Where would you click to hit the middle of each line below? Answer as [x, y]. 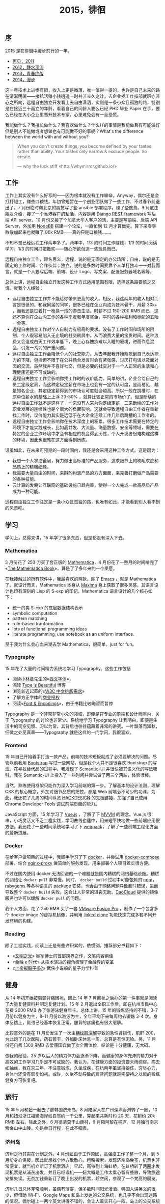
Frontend [16, 745]
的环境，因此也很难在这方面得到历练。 [51, 440]
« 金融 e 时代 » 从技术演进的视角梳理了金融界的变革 [63, 962]
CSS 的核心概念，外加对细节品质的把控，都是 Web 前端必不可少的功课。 [78, 792]
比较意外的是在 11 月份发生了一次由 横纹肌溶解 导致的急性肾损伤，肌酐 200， [82, 1033]
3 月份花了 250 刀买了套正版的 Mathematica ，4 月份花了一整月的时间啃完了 [82, 562]
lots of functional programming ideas [50, 629]
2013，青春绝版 [28, 73]
